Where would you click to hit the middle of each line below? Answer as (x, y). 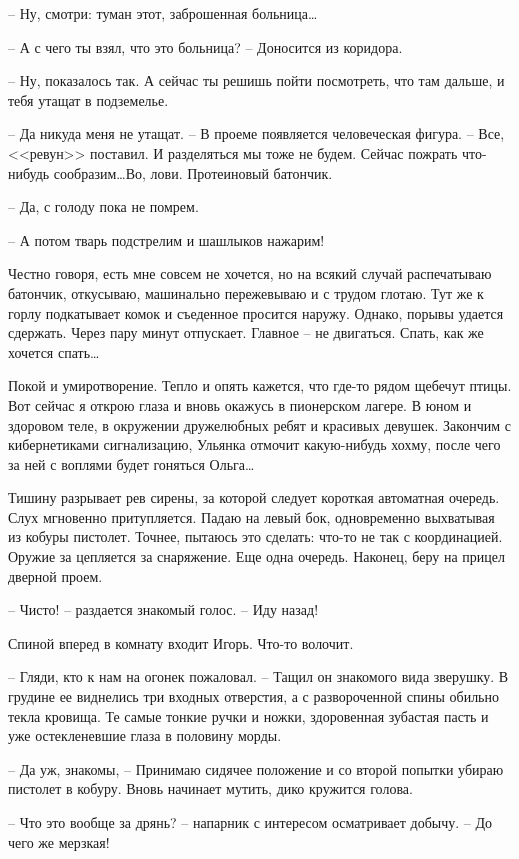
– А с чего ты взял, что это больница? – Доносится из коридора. (205, 46)
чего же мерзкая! (59, 841)
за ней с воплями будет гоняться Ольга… (131, 463)
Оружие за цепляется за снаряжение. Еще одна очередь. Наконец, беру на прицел (256, 556)
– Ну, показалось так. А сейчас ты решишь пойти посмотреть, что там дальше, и (256, 80)
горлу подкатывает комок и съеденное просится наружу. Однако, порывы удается (256, 312)
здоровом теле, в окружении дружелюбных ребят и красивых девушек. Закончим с (260, 424)
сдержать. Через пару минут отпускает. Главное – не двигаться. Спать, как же (246, 332)
